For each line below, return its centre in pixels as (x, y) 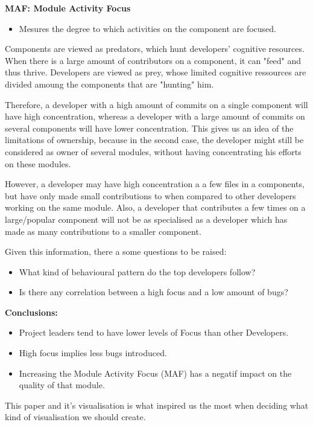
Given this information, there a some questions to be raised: (116, 251)
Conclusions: (31, 312)
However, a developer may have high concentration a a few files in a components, (155, 184)
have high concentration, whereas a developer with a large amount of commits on (155, 116)
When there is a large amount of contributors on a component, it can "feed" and (153, 60)
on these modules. (38, 163)
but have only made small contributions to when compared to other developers (150, 195)
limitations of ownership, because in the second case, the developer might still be (154, 140)
